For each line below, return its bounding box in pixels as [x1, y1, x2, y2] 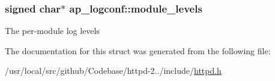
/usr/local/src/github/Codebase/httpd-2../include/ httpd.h [5, 64, 222, 77]
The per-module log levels [5, 24, 100, 37]
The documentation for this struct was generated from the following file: [5, 44, 271, 57]
